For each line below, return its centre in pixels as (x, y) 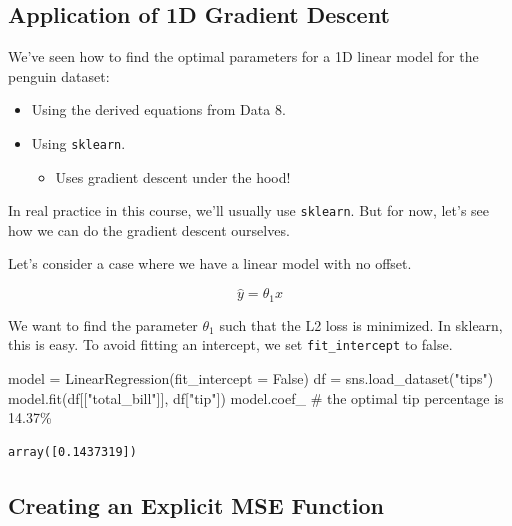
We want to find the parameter (103, 324)
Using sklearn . (78, 142)
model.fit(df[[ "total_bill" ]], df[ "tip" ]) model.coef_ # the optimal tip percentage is (256, 397)
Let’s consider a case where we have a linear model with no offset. (210, 263)
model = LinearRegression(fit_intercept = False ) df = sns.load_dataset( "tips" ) (251, 378)
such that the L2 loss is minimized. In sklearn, (361, 324)
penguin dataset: (59, 75)
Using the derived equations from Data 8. (158, 109)
